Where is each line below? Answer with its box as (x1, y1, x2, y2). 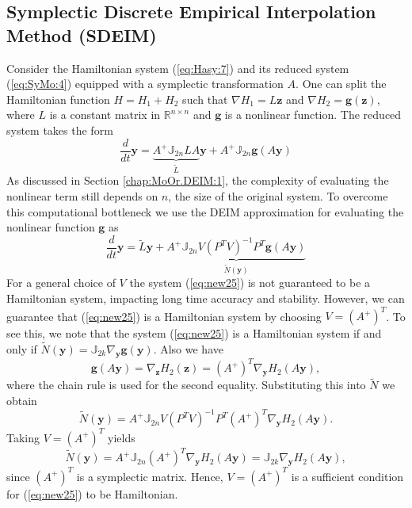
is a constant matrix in (49, 106, 161, 123)
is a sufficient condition (291, 468, 404, 484)
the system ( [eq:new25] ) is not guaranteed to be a (129, 274, 371, 291)
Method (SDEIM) (6, 22, 157, 47)
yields (108, 429, 135, 445)
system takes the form (6, 121, 113, 138)
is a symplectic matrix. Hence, (76, 468, 223, 484)
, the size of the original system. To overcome (168, 188, 388, 204)
